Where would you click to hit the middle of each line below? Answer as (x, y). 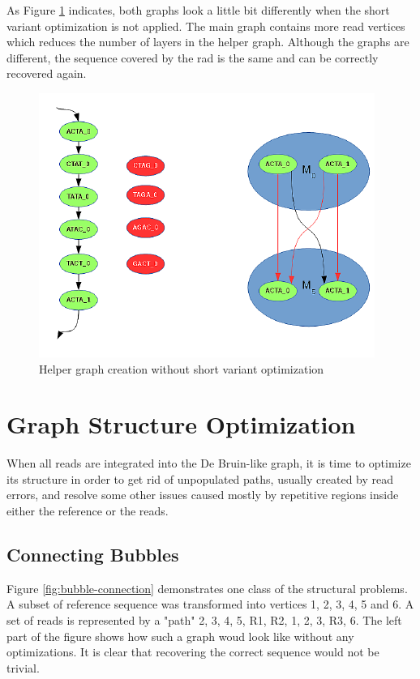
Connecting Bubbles (93, 555)
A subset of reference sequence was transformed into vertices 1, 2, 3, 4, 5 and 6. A (210, 604)
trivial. (23, 667)
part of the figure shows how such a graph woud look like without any (180, 636)
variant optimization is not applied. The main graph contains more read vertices (206, 26)
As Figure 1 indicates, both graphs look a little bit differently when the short (198, 10)
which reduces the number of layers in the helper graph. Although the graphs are (208, 42)
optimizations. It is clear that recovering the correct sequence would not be (193, 652)
